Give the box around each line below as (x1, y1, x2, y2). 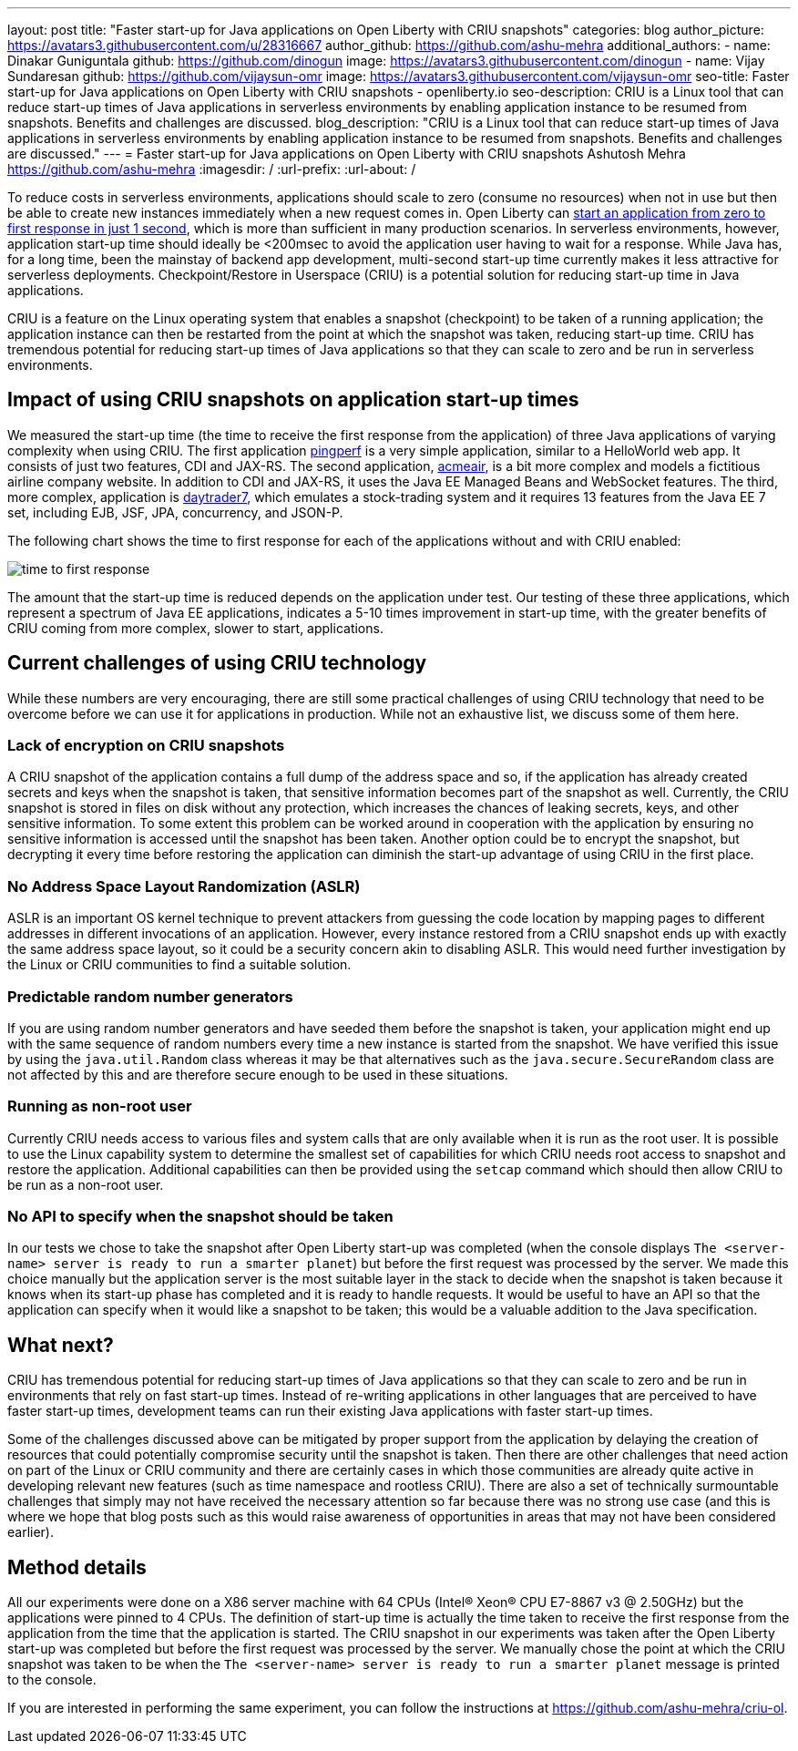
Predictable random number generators (7, 987, 293, 1006)
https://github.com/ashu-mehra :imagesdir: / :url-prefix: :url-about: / (7, 161, 416, 177)
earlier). (7, 1524, 55, 1541)
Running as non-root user (7, 1097, 192, 1116)
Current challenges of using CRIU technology (7, 651, 427, 675)
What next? (7, 1333, 114, 1357)
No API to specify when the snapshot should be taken (7, 1207, 394, 1226)
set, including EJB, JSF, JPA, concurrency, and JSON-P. (7, 504, 343, 520)
